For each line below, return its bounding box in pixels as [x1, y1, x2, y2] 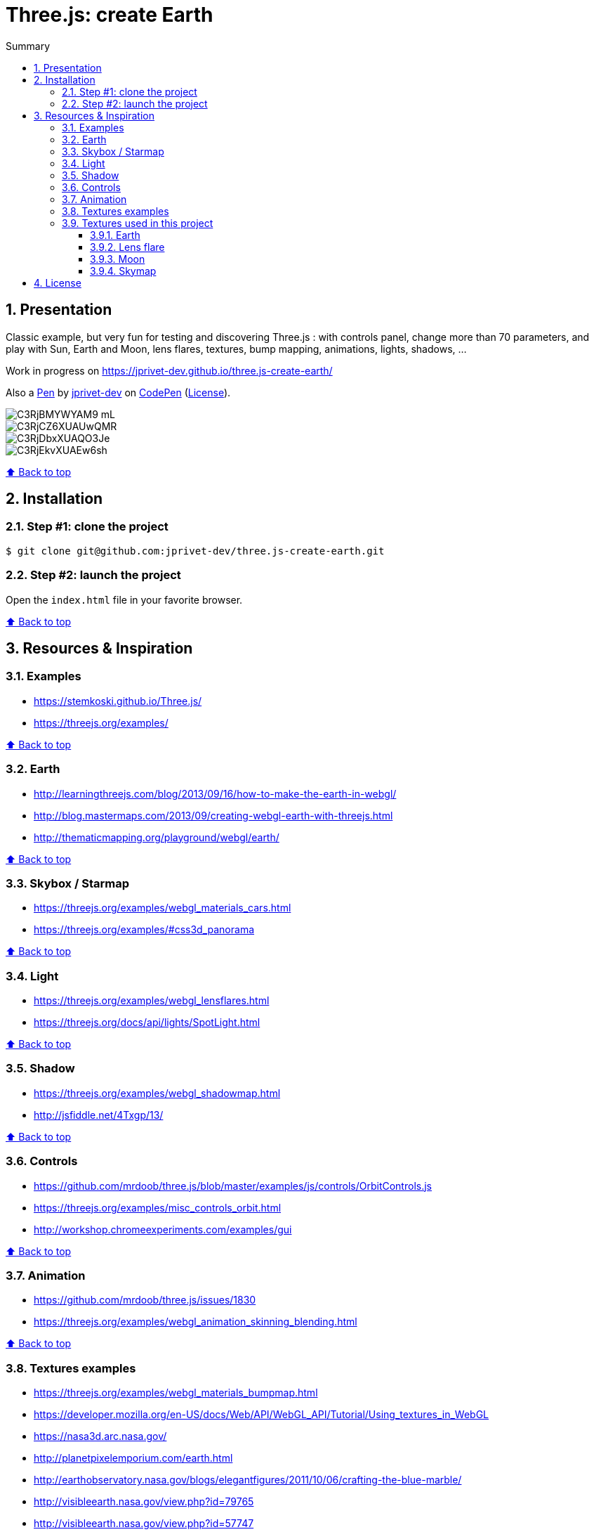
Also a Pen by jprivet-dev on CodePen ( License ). [6, 386, 231, 398]
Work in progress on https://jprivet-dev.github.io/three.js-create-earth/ [6, 364, 333, 377]
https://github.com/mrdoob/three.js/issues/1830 [34, 1294, 256, 1306]
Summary [6, 39, 51, 52]
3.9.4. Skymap [90, 264, 157, 277]
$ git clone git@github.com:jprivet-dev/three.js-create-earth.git [6, 545, 385, 557]
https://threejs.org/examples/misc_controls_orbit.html [34, 1201, 282, 1214]
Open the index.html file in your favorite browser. [6, 593, 243, 606]
